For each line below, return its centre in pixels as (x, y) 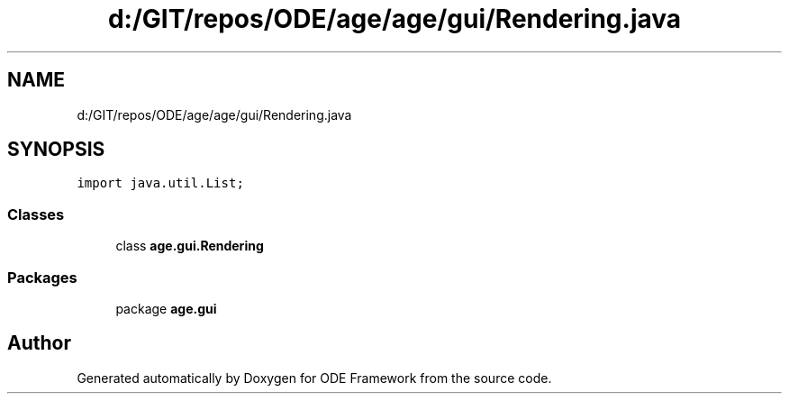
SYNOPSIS (56, 150)
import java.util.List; (160, 183)
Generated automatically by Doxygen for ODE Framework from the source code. (314, 378)
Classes (36, 214)
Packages (42, 277)
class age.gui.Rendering (190, 246)
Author (39, 343)
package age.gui (166, 308)
